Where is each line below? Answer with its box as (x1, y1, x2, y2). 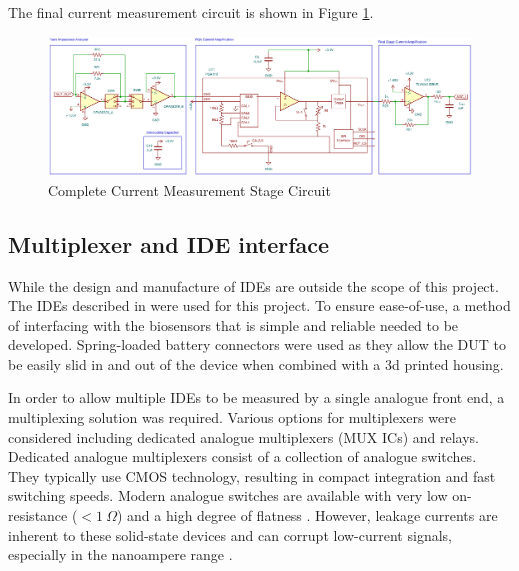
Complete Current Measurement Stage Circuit (48, 179, 331, 200)
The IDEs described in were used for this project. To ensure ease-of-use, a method (8, 295, 511, 316)
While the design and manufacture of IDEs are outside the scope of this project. (8, 275, 499, 296)
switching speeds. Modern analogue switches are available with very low (8, 485, 448, 506)
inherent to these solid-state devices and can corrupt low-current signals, (8, 524, 452, 545)
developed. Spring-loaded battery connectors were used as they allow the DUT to (8, 334, 506, 355)
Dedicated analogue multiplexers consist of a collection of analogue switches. (8, 446, 477, 467)
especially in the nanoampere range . (8, 544, 233, 565)
